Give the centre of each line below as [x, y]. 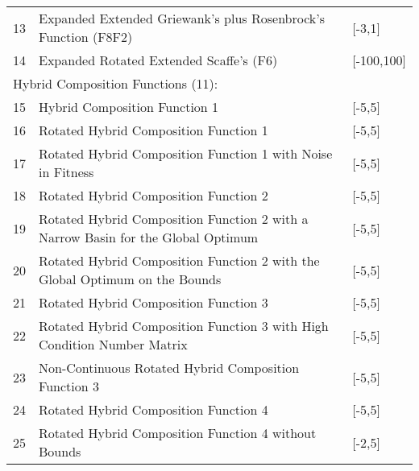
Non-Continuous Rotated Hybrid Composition [169, 368]
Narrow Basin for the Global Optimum [149, 237]
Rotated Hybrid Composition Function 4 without [178, 433]
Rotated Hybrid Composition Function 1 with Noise [186, 153]
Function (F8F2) [86, 37]
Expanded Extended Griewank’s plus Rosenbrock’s [182, 18]
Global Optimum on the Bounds [130, 279]
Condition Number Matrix [113, 344]
